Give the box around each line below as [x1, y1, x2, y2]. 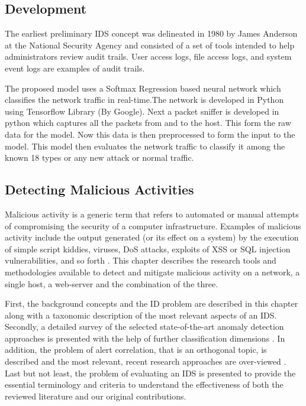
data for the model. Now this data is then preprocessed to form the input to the [5, 128, 295, 140]
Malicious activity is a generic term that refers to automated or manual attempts [5, 207, 299, 220]
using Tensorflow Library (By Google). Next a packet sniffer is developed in [5, 105, 279, 117]
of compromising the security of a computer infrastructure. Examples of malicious [5, 219, 301, 232]
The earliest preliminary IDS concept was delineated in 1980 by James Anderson [5, 27, 298, 40]
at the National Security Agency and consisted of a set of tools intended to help [5, 38, 295, 51]
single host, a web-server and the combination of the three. [5, 277, 218, 290]
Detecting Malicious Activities [5, 180, 194, 199]
